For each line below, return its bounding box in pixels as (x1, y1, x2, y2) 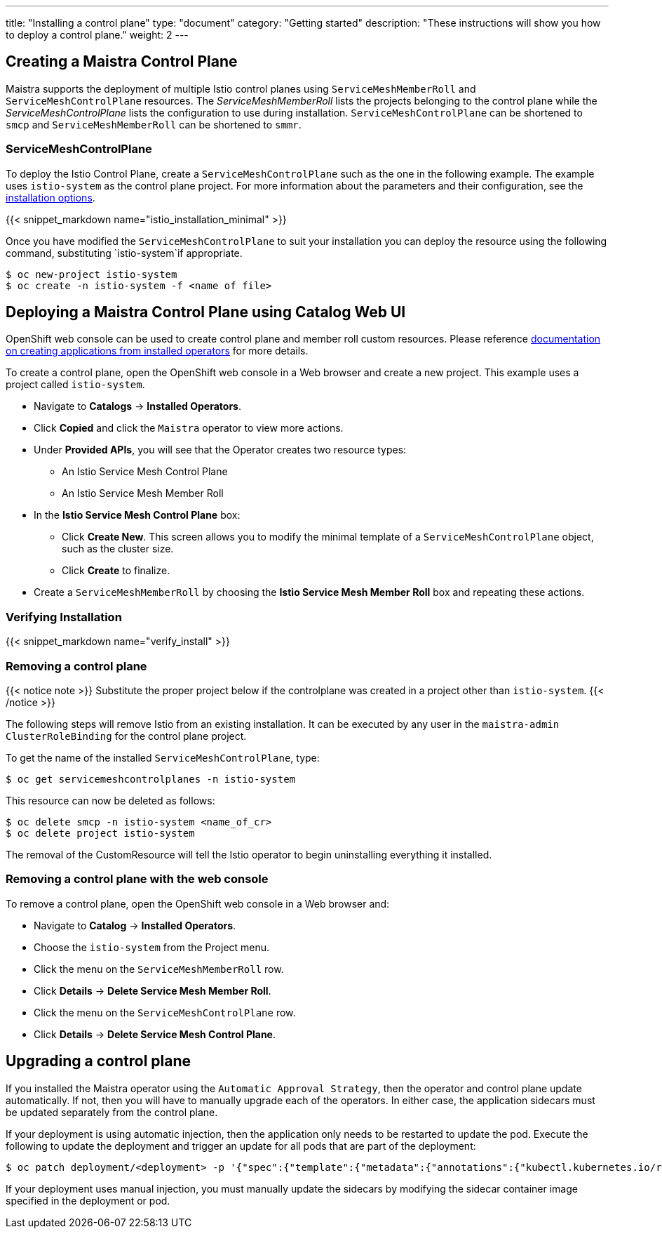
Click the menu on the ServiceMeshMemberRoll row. (34, 962, 284, 975)
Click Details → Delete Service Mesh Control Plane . (34, 1028, 276, 1040)
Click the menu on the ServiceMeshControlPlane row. (34, 1006, 296, 1019)
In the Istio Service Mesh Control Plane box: (34, 509, 241, 522)
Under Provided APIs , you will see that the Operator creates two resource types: (34, 444, 407, 456)
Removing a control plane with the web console (6, 872, 269, 887)
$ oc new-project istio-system (6, 268, 177, 280)
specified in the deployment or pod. (6, 1194, 170, 1207)
